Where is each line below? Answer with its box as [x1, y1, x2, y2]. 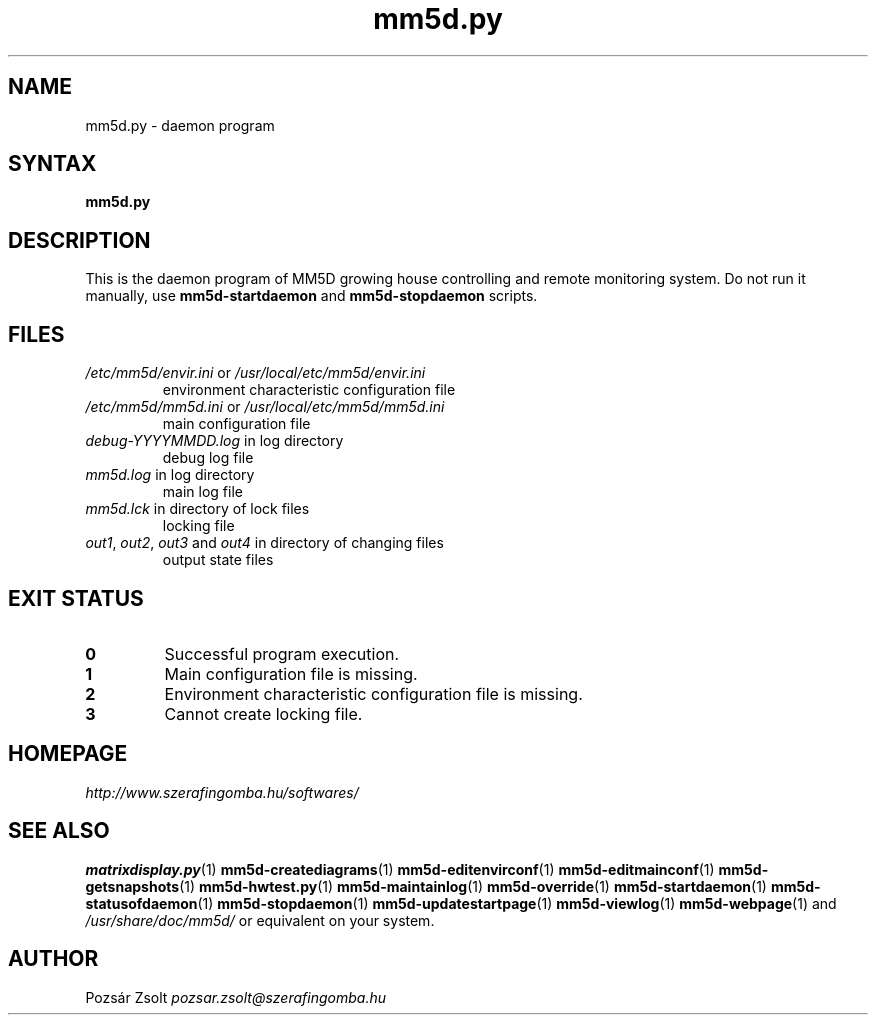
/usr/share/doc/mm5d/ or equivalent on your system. [85, 911, 435, 929]
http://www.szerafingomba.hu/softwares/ [85, 783, 359, 801]
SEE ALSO [8, 818, 110, 844]
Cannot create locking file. [164, 703, 363, 724]
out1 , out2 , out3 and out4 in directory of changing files [85, 534, 444, 552]
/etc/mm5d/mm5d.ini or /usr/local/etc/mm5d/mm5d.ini [85, 398, 445, 416]
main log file [162, 483, 243, 501]
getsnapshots [85, 877, 180, 895]
